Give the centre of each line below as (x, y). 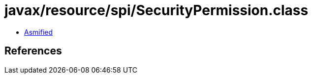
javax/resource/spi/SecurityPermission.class (156, 10)
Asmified (39, 32)
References (33, 51)
